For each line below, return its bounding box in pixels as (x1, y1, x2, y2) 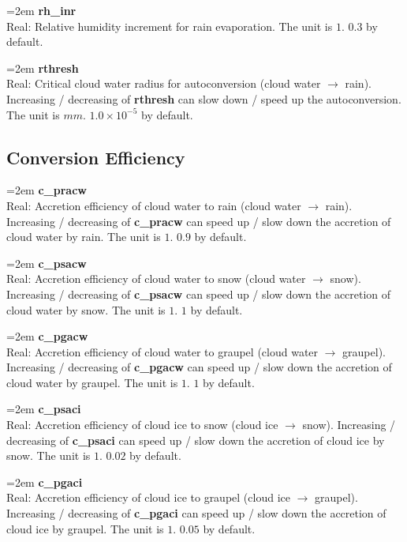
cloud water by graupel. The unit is (6, 374, 178, 390)
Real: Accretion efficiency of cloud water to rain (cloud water (6, 197, 301, 213)
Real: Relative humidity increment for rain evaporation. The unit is (6, 17, 333, 34)
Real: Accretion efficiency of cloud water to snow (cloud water (6, 270, 306, 287)
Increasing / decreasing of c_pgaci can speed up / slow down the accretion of (6, 505, 386, 521)
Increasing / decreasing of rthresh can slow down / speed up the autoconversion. (6, 90, 401, 107)
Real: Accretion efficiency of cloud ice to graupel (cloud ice (6, 489, 290, 506)
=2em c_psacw (6, 254, 87, 271)
